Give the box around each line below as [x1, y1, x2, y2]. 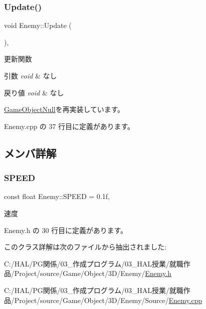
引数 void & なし [4, 70, 57, 80]
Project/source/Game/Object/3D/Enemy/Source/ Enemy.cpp [14, 294, 202, 305]
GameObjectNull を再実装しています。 [4, 104, 125, 114]
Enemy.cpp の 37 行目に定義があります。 [4, 120, 135, 131]
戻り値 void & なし [4, 87, 64, 97]
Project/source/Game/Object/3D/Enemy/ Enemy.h [14, 268, 172, 278]
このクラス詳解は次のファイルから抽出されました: [4, 241, 167, 252]
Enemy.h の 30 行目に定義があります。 [4, 224, 128, 235]
